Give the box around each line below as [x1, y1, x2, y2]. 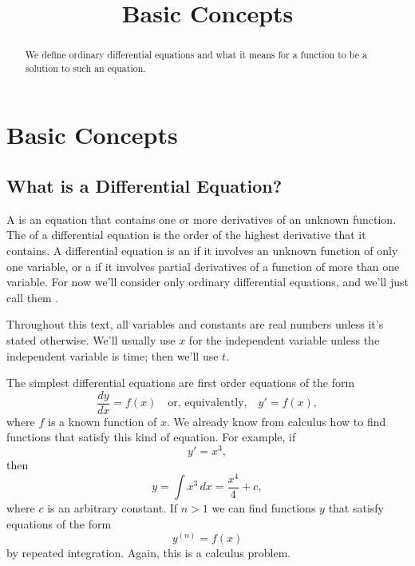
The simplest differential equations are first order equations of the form [6, 374, 355, 391]
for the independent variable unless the [188, 332, 380, 349]
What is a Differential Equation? [6, 173, 283, 198]
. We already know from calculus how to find [166, 413, 386, 429]
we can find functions [211, 500, 316, 516]
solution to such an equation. [25, 61, 146, 74]
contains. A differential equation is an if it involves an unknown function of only [6, 242, 398, 259]
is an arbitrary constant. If [47, 500, 178, 516]
